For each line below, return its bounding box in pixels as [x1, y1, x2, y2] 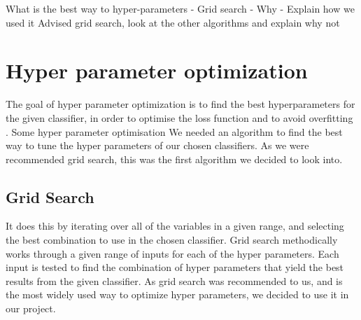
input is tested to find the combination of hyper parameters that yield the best [6, 260, 344, 274]
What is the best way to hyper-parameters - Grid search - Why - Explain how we [6, 1, 355, 15]
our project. [6, 301, 56, 316]
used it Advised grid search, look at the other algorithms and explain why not [6, 15, 340, 29]
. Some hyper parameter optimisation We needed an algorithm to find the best [6, 124, 343, 139]
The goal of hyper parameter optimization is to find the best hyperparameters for [6, 97, 355, 111]
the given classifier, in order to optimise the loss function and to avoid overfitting [6, 110, 353, 125]
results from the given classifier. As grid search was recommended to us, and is [6, 273, 343, 288]
